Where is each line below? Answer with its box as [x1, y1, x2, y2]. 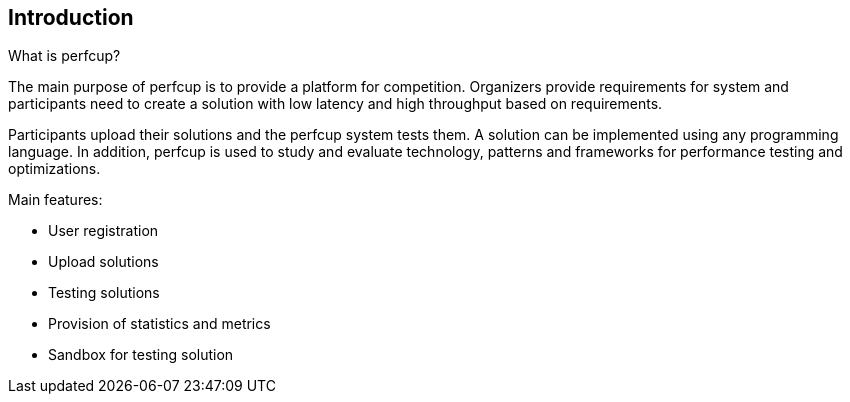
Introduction [8, 5, 134, 30]
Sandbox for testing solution [48, 346, 234, 364]
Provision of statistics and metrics [48, 315, 271, 333]
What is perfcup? [8, 47, 121, 65]
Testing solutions [48, 284, 160, 302]
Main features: [8, 191, 103, 209]
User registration [48, 222, 159, 240]
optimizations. [8, 160, 101, 178]
